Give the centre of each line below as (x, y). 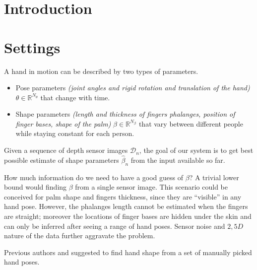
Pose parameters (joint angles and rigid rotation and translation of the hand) (133, 88)
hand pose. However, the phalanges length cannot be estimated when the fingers (126, 206)
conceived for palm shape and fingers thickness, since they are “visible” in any (123, 196)
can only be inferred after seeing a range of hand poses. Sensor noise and (115, 226)
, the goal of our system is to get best (196, 150)
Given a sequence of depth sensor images (66, 150)
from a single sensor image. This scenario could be (152, 187)
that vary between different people (191, 123)
